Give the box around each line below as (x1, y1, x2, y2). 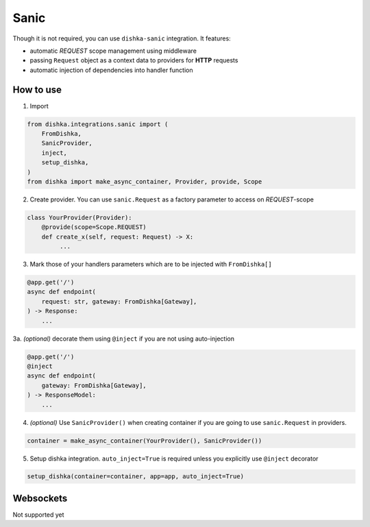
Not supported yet (12, 511, 64, 519)
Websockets (12, 492, 68, 504)
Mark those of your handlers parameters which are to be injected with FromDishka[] (29, 260, 272, 269)
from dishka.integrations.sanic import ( (27, 120, 169, 128)
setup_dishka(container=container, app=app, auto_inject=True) (27, 473, 245, 480)
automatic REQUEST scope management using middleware (29, 47, 197, 55)
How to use (12, 84, 62, 95)
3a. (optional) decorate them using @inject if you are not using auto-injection (12, 334, 234, 343)
